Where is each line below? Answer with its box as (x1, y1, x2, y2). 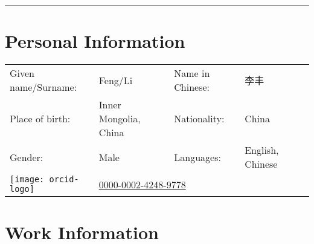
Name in (174, 66, 210, 81)
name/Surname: (10, 80, 77, 94)
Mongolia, (98, 111, 141, 126)
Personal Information (5, 28, 185, 53)
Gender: (10, 150, 43, 164)
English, (245, 143, 279, 157)
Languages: (174, 150, 221, 164)
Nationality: (174, 111, 225, 126)
